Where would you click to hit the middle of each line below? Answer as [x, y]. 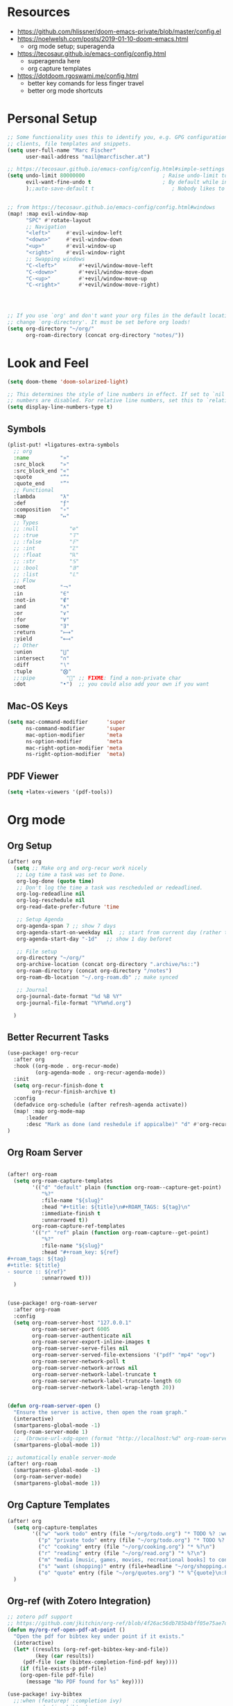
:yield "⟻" [44, 639]
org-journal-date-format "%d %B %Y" [69, 996]
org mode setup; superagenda [71, 46]
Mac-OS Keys [37, 706]
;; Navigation [46, 227]
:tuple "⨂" [42, 671]
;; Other [26, 646]
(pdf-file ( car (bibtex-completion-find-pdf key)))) [100, 1662]
